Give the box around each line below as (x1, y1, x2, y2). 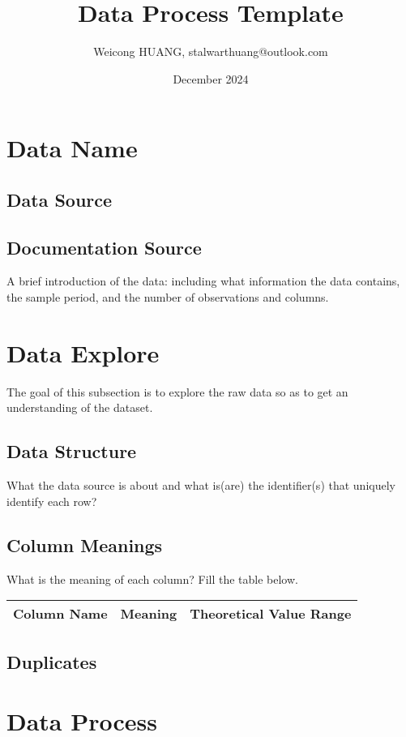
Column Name (13, 604, 108, 623)
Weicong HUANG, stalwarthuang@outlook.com (93, 43, 328, 60)
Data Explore (6, 336, 160, 369)
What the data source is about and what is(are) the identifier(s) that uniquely (6, 477, 395, 494)
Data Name (6, 131, 138, 165)
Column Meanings (6, 532, 163, 557)
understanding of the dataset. (6, 399, 153, 416)
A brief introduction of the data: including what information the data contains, (6, 272, 400, 289)
